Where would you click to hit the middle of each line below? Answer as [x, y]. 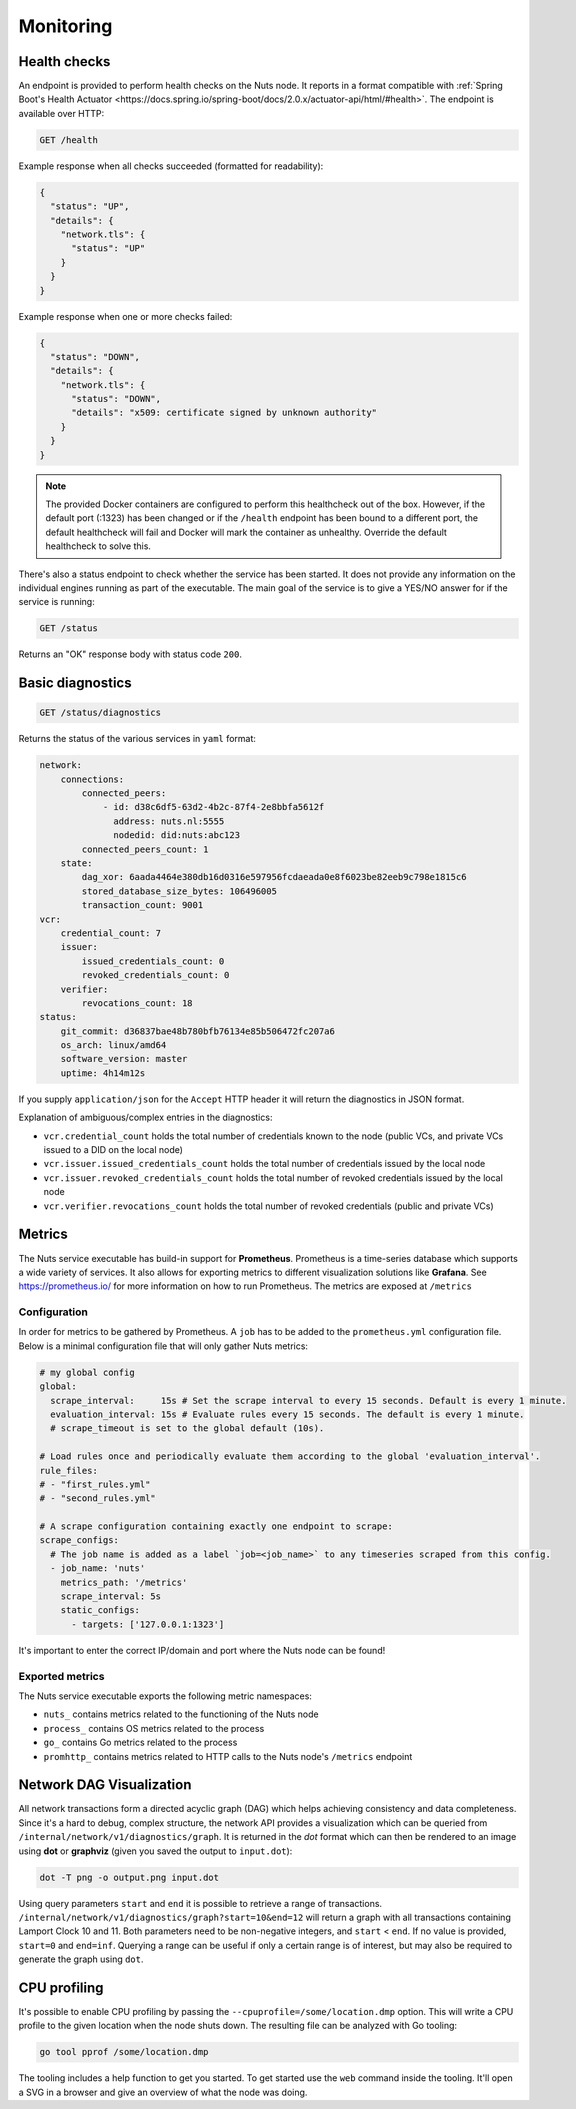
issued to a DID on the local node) [113, 1150]
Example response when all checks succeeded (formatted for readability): [171, 166]
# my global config [87, 1372]
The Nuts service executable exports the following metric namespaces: [165, 1696]
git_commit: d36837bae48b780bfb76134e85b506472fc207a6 [197, 1031]
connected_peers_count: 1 [145, 849]
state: [76, 863]
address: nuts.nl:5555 [169, 821]
